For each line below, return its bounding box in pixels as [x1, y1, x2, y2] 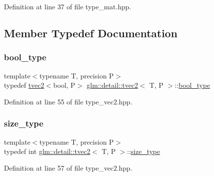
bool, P [53, 80, 75, 90]
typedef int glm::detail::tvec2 [4, 146, 91, 156]
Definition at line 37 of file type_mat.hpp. [4, 1, 131, 11]
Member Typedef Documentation [4, 25, 178, 40]
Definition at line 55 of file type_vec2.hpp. [4, 96, 132, 106]
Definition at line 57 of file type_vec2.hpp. [4, 162, 132, 173]
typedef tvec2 [4, 80, 44, 90]
